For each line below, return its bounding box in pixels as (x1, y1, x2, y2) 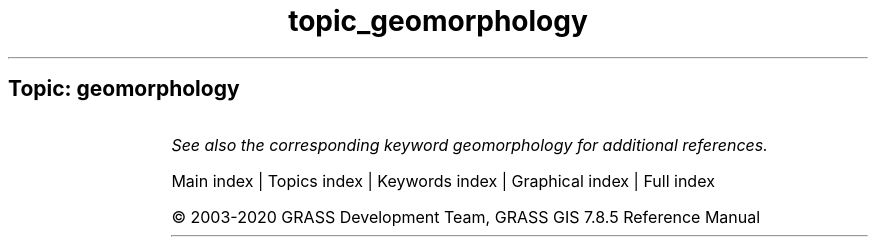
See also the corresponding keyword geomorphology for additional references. (171, 134, 768, 155)
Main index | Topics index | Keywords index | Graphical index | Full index (171, 170, 715, 191)
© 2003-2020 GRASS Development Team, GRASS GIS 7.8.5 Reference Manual (171, 206, 761, 227)
